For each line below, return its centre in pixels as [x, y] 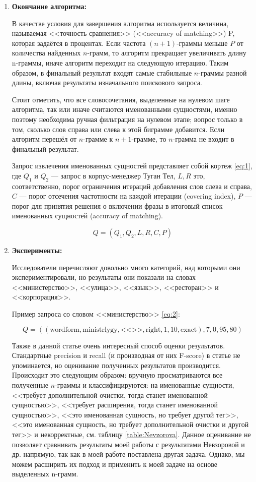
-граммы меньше [202, 43]
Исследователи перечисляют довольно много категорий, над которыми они [126, 267]
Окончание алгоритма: [49, 6]
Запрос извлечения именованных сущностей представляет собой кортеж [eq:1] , [132, 166]
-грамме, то [149, 139]
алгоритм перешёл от [44, 139]
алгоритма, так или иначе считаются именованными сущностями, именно [124, 109]
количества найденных [46, 53]
